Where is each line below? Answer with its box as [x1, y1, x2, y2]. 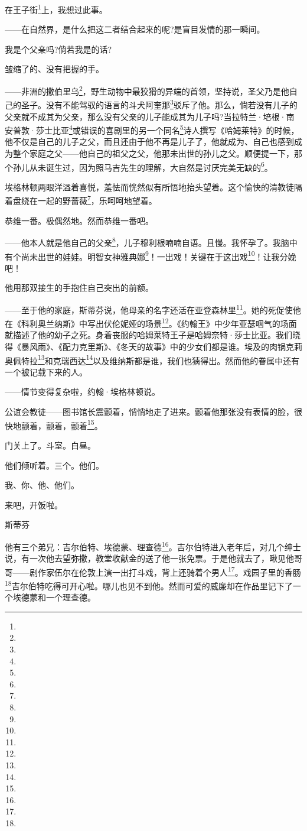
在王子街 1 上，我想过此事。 [5, 2, 107, 15]
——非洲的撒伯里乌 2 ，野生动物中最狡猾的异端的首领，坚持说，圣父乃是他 [5, 83, 289, 97]
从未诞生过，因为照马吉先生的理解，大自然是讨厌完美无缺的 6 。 [29, 159, 273, 173]
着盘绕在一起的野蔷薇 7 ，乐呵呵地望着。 [5, 193, 157, 207]
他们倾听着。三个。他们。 [5, 459, 104, 471]
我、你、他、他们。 [5, 479, 79, 491]
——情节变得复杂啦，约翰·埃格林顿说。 [5, 385, 160, 398]
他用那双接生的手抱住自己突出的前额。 [5, 281, 153, 294]
